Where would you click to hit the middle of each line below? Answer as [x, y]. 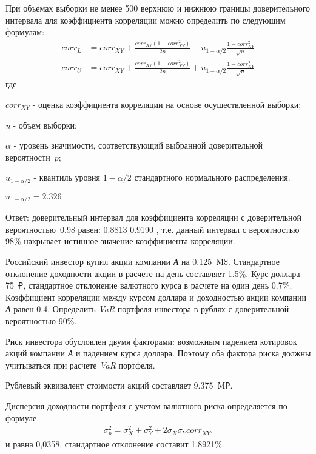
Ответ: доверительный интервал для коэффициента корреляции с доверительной [154, 217]
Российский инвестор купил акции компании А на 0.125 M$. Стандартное [143, 262]
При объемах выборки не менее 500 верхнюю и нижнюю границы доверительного [158, 8]
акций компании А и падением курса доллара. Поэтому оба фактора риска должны [158, 353]
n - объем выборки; [41, 125]
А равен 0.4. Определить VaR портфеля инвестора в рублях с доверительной [147, 309]
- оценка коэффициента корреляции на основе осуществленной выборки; [167, 104]
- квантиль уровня [67, 177]
